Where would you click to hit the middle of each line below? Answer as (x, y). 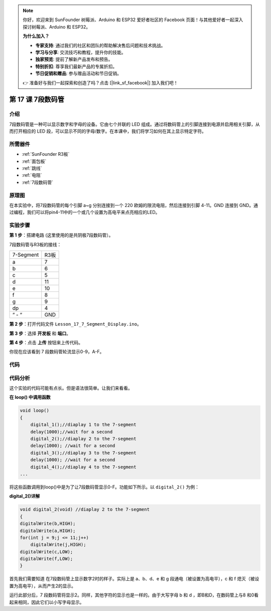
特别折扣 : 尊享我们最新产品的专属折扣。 (76, 66)
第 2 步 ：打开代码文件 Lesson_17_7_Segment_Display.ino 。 (75, 324)
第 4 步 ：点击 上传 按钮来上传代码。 (46, 342)
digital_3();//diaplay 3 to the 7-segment (83, 453)
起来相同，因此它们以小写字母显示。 (47, 602)
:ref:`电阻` (32, 175)
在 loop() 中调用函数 (30, 397)
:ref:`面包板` (34, 161)
